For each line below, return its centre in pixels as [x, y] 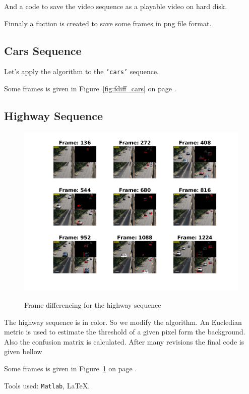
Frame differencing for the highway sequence [93, 304]
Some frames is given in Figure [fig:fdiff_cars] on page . [90, 89]
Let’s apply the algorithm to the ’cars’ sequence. [82, 71]
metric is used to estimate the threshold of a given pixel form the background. [125, 332]
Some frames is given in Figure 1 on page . [71, 368]
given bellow [23, 351]
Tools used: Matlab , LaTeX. [47, 385]
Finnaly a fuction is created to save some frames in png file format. [108, 23]
